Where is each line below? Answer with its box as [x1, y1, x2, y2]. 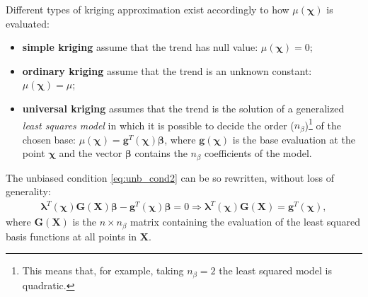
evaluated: [6, 16, 50, 30]
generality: [6, 184, 51, 199]
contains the [134, 146, 188, 161]
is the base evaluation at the [232, 132, 355, 146]
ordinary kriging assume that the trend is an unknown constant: [22, 63, 312, 78]
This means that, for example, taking [22, 263, 184, 278]
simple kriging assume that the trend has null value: [22, 40, 258, 54]
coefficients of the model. [204, 146, 312, 161]
